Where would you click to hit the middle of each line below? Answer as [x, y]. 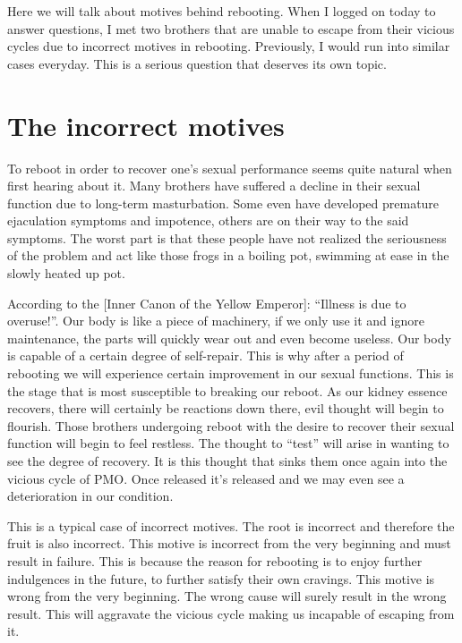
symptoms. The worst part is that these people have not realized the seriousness [227, 237]
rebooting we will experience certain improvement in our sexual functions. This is [231, 373]
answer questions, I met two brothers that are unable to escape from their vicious [231, 28]
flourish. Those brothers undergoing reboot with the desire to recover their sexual [231, 425]
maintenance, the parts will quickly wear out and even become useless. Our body [229, 338]
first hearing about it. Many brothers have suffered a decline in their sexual [214, 186]
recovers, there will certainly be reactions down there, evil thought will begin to [226, 408]
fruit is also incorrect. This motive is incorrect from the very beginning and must [229, 543]
